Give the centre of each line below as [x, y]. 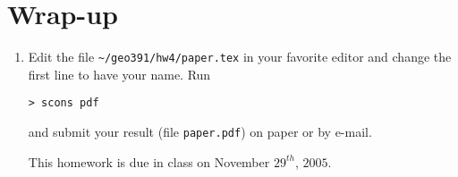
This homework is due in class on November [149, 161]
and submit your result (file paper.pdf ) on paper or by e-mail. [200, 132]
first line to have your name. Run [119, 74]
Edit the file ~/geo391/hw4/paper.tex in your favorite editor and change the [240, 57]
